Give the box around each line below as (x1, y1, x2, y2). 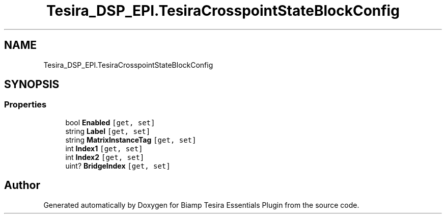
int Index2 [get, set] (65, 152, 145, 161)
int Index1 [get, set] (65, 144, 143, 153)
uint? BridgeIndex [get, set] (65, 161, 171, 170)
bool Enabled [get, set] (65, 118, 155, 127)
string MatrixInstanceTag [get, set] (65, 135, 197, 144)
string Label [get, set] (65, 126, 151, 135)
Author (4, 179, 40, 192)
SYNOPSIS (4, 78, 60, 91)
